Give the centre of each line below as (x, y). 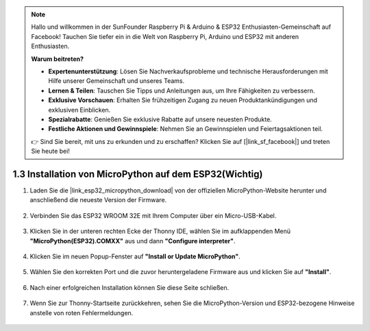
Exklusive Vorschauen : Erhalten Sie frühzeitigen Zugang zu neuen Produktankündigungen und (183, 100)
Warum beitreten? (58, 59)
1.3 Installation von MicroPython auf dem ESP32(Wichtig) (138, 174)
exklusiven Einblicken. (79, 110)
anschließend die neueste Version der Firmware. (98, 200)
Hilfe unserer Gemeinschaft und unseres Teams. (116, 81)
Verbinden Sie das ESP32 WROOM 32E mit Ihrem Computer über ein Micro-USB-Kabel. (153, 215)
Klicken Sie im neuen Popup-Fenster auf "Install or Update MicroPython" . (135, 256)
